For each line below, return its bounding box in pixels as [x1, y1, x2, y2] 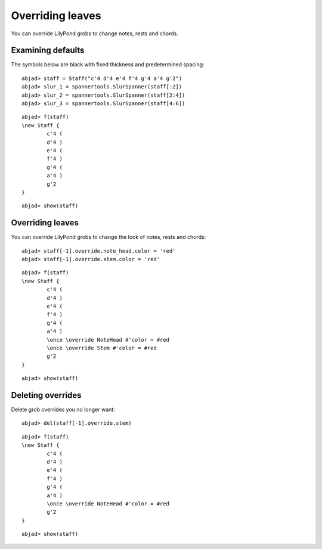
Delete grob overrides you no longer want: [11, 406, 116, 413]
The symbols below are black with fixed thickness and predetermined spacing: [11, 61, 205, 68]
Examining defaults [11, 45, 85, 56]
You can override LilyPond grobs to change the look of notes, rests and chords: [11, 234, 206, 241]
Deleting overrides [11, 390, 82, 400]
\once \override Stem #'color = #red [47, 344, 157, 351]
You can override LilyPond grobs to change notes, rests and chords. [11, 30, 178, 37]
